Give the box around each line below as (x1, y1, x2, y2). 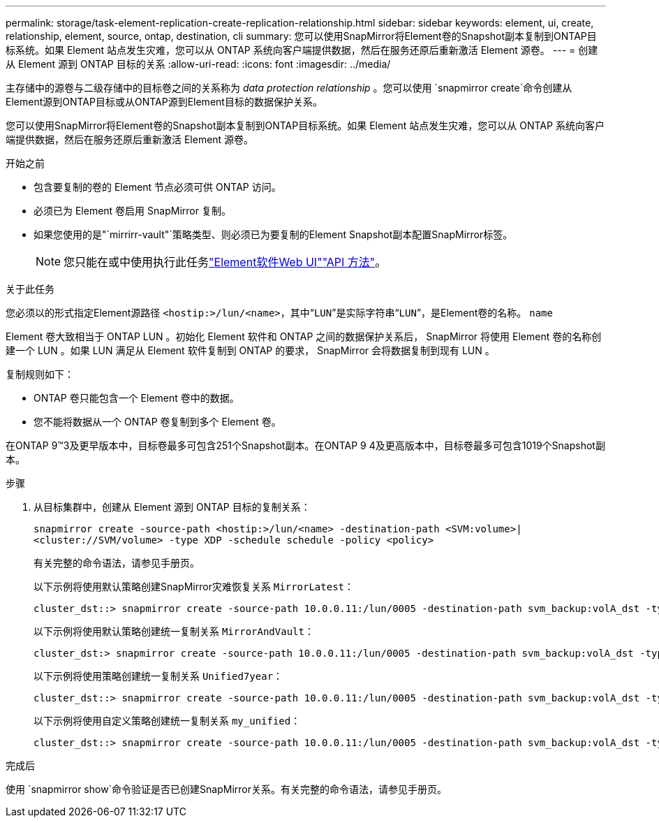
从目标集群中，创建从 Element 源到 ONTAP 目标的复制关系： (34, 501, 311, 513)
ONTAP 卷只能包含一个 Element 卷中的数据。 (34, 392, 239, 404)
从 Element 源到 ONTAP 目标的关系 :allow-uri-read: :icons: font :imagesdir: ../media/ (6, 58, 391, 70)
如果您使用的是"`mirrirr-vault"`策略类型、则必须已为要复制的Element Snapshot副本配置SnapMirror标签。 (34, 228, 513, 240)
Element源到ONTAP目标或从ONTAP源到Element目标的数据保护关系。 (6, 96, 323, 108)
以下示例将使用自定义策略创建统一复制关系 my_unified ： (34, 715, 301, 727)
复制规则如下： (6, 368, 74, 380)
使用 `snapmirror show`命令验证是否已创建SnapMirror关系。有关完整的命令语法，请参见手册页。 (6, 783, 447, 795)
